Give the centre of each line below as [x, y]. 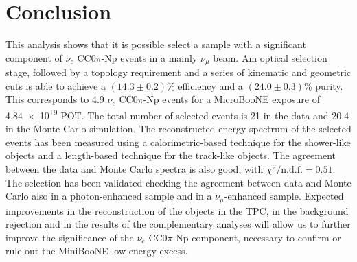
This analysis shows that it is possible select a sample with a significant [156, 44]
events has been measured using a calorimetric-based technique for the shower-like [178, 142]
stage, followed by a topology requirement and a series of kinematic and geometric [178, 72]
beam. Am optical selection [270, 57]
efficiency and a [210, 85]
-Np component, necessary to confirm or [257, 237]
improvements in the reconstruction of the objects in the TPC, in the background [177, 210]
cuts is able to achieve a [56, 85]
